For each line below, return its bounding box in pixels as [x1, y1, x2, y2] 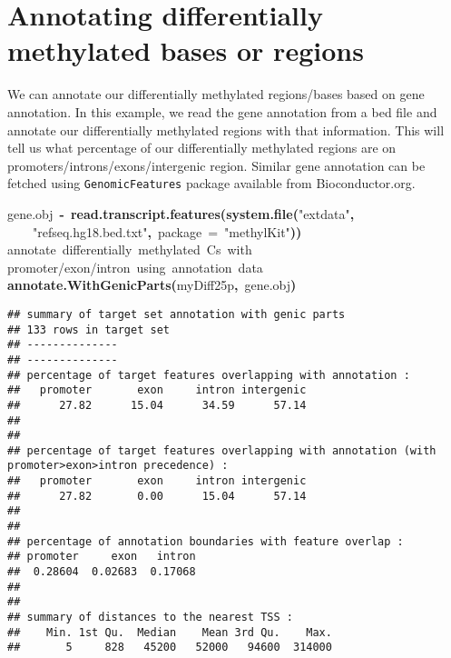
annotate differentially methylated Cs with [7, 240, 252, 259]
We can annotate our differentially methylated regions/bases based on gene [7, 85, 425, 104]
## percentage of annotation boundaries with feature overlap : [7, 534, 404, 548]
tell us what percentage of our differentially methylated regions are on [7, 138, 397, 157]
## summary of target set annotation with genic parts [7, 307, 346, 321]
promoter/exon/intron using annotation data [7, 257, 263, 276]
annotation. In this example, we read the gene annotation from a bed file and [7, 102, 437, 121]
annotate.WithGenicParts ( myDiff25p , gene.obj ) [7, 275, 297, 294]
